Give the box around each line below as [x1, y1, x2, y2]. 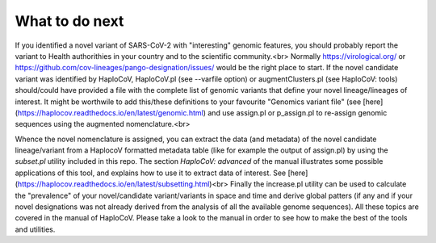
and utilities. [15, 224, 56, 234]
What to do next [15, 12, 124, 30]
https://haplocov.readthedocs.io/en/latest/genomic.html [17, 107, 203, 117]
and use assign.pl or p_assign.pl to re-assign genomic [207, 107, 388, 117]
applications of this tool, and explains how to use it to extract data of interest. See [15, 168, 287, 178]
